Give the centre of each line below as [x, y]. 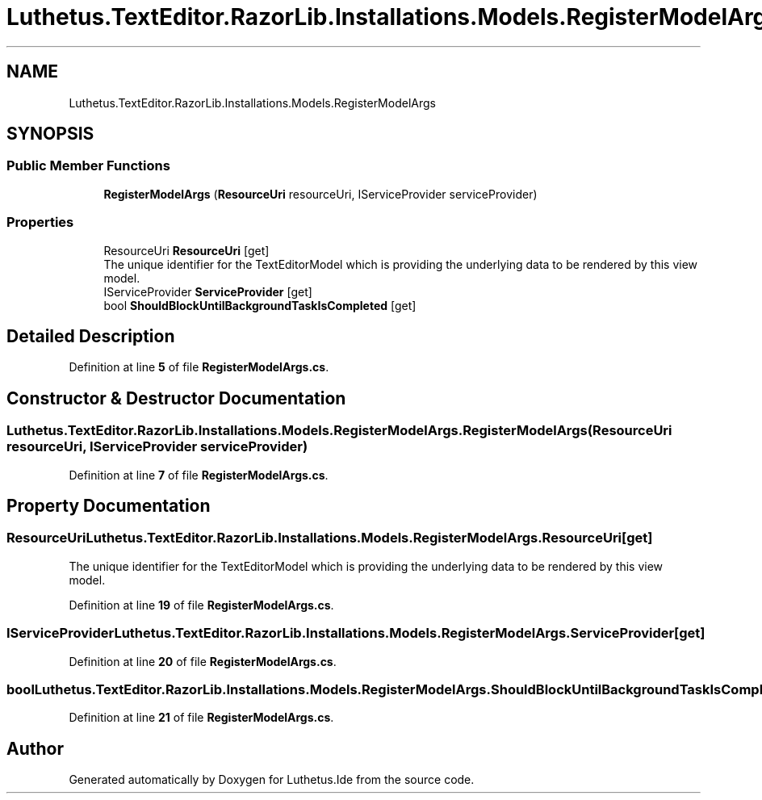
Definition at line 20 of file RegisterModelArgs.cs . [203, 661]
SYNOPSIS [50, 134]
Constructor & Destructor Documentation [176, 398]
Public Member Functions [88, 166]
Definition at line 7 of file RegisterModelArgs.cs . [199, 475]
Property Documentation [109, 506]
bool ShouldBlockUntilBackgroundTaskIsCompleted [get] [260, 305]
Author [35, 748]
